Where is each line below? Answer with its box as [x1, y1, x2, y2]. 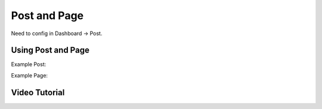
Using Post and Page [11, 45, 89, 55]
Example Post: [11, 61, 47, 68]
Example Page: [11, 71, 48, 79]
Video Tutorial [11, 87, 65, 98]
